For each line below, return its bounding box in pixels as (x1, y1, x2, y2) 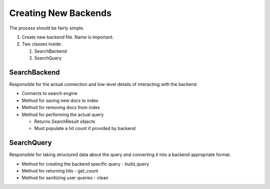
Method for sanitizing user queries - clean (21, 175, 108, 181)
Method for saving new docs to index (21, 97, 98, 103)
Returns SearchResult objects (34, 118, 95, 124)
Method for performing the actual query (21, 111, 104, 117)
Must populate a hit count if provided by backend (34, 125, 136, 131)
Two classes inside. (21, 41, 62, 47)
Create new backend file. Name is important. (21, 34, 114, 40)
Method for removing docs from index (21, 104, 100, 110)
